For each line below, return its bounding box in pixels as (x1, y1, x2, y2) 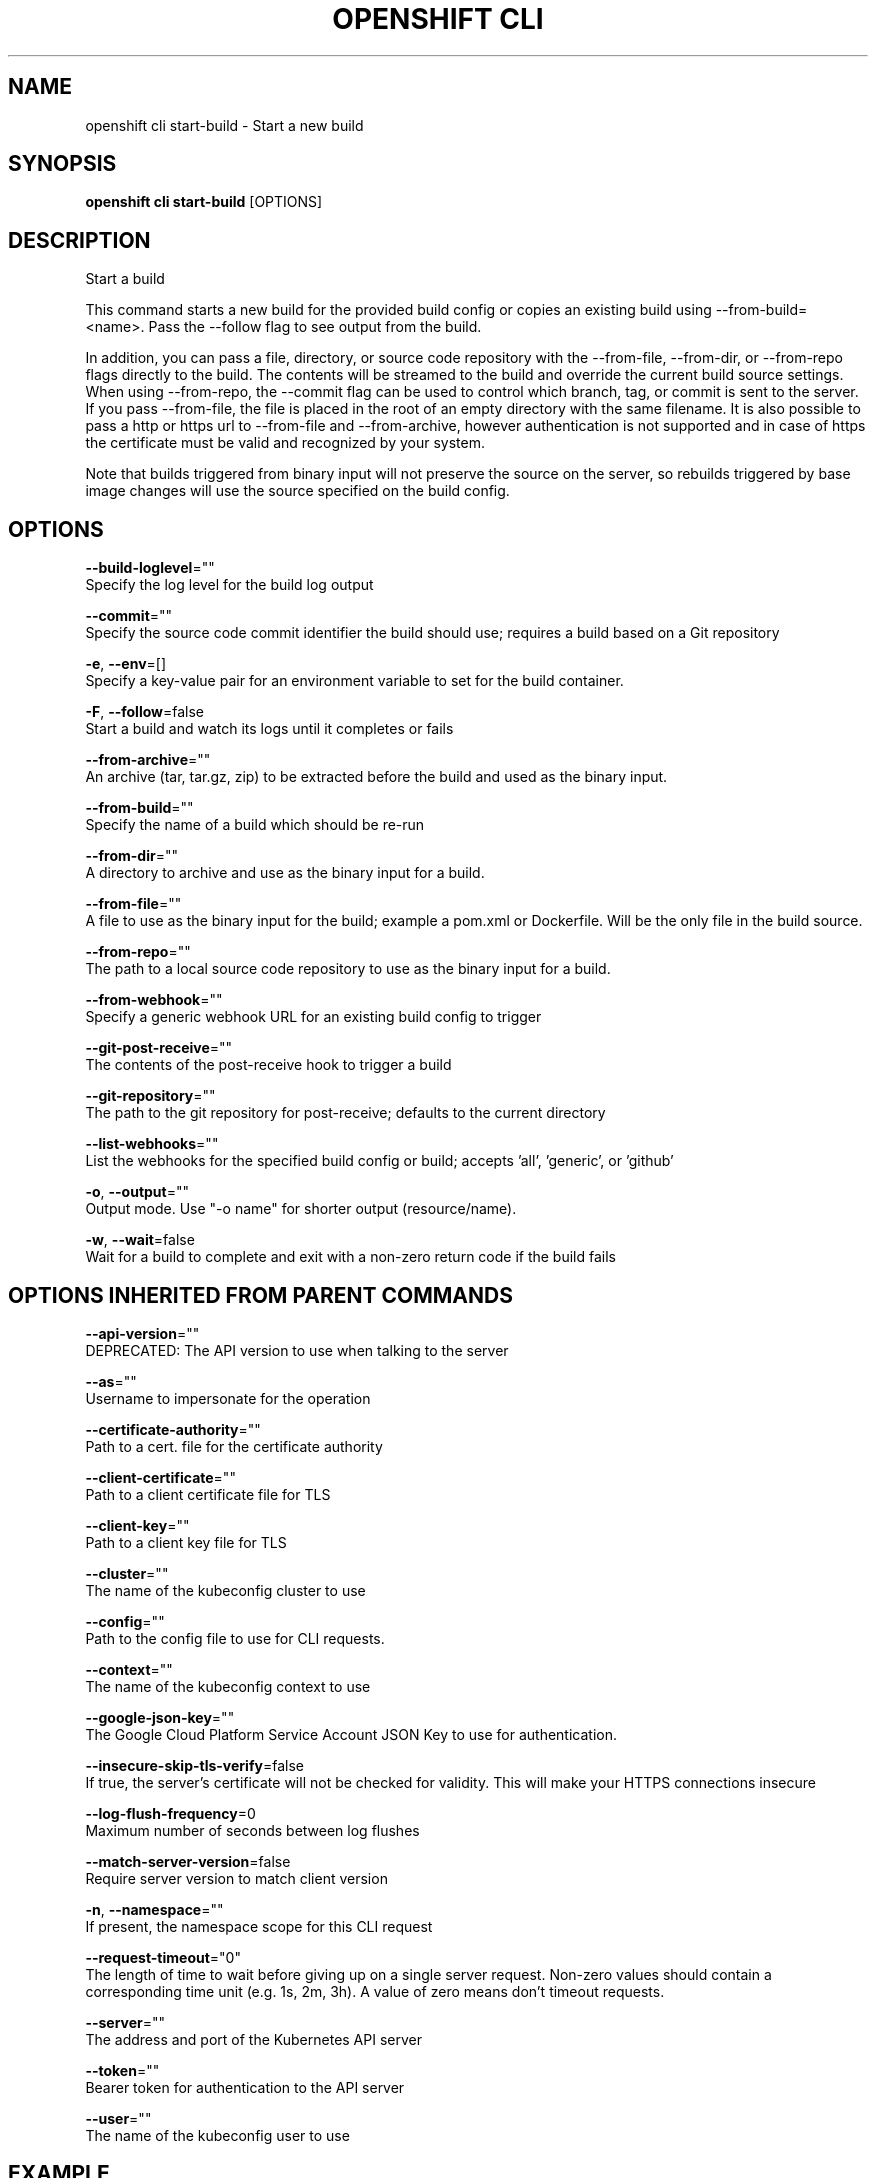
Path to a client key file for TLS (85, 1533, 287, 1551)
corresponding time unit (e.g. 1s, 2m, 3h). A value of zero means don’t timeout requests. (85, 1982, 665, 2000)
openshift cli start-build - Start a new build (85, 116, 364, 134)
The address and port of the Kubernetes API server (85, 2030, 422, 2048)
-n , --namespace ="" (85, 1900, 224, 1918)
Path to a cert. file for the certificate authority (85, 1437, 383, 1455)
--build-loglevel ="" (85, 559, 215, 577)
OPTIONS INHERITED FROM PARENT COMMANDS (8, 1282, 513, 1308)
